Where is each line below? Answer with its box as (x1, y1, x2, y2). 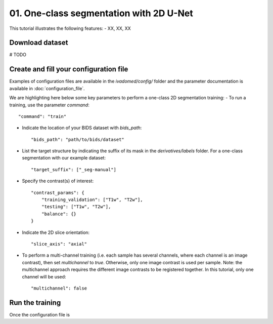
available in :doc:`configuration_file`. (9, 85, 85, 91)
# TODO (9, 52, 26, 58)
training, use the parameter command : (9, 102, 89, 108)
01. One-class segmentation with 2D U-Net (9, 8, 193, 19)
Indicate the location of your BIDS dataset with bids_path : (22, 125, 142, 131)
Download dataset (9, 38, 68, 47)
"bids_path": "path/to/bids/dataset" (31, 137, 125, 142)
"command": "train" (18, 113, 67, 119)
